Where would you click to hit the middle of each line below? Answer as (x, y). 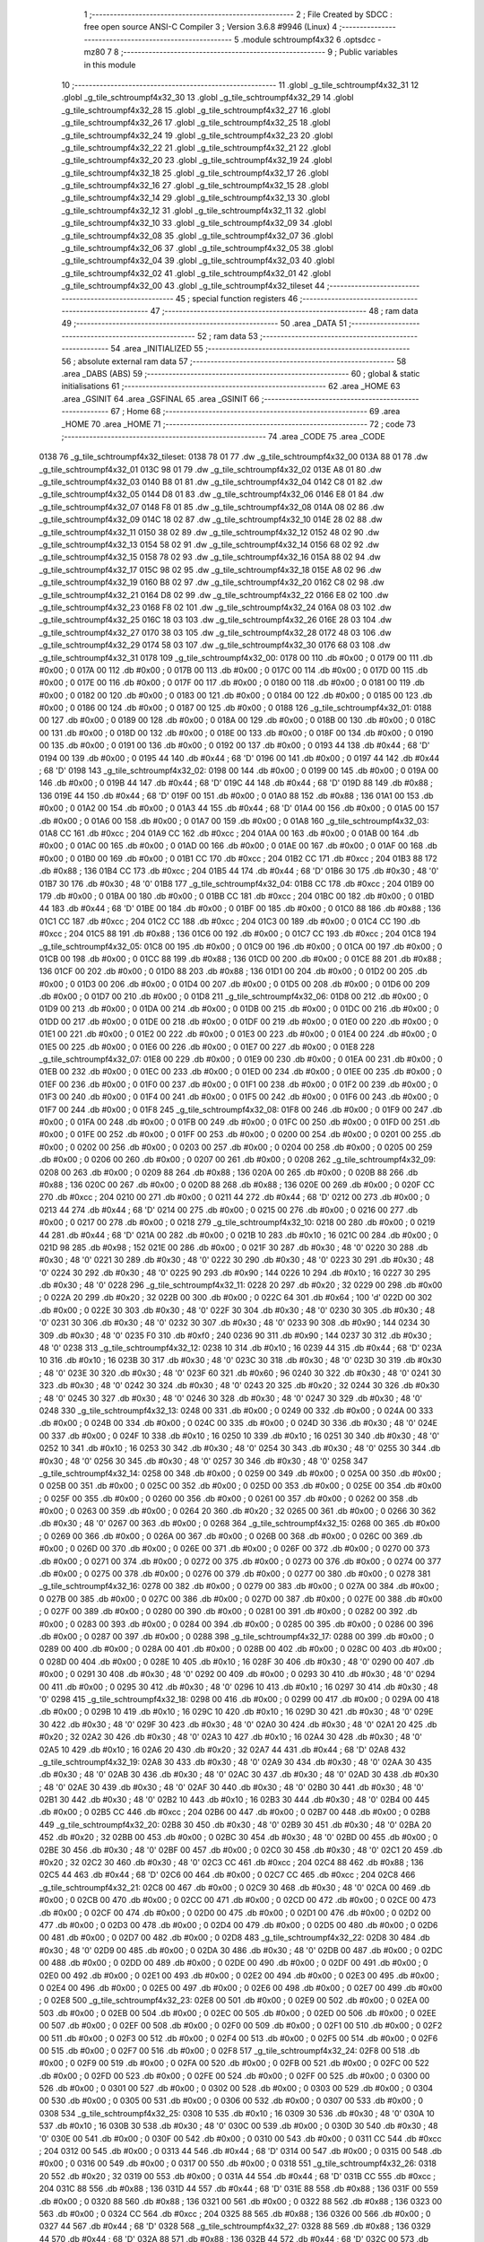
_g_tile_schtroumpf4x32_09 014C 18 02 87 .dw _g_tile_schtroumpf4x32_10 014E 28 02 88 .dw (211, 519)
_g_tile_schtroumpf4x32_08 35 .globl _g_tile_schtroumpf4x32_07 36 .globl (197, 235)
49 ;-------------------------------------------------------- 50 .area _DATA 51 (204, 324)
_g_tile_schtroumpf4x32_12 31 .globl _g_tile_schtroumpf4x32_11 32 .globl (194, 210)
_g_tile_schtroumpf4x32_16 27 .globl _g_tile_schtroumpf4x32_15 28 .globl (195, 186)
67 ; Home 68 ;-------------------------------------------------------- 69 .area (255, 412)
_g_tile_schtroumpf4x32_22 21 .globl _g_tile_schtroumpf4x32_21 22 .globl (196, 147)
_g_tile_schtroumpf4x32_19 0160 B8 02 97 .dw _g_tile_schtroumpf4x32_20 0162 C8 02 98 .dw (212, 582)
